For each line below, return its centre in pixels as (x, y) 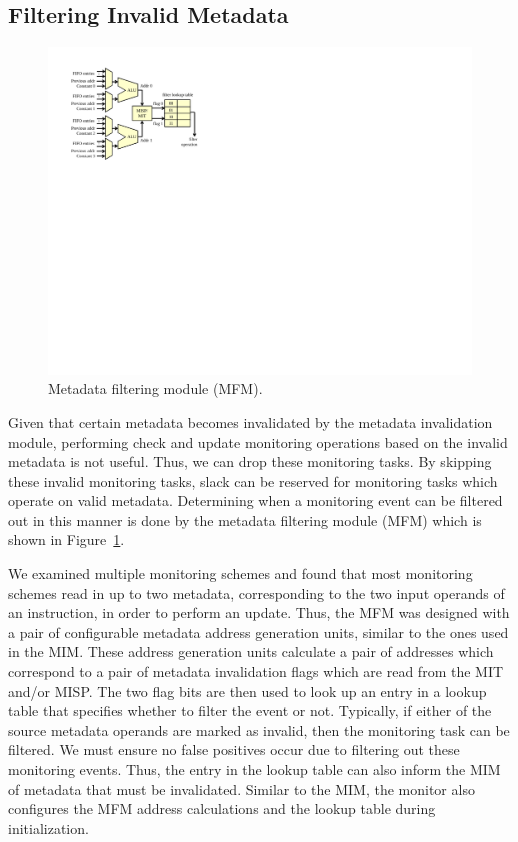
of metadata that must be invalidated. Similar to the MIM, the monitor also (241, 788)
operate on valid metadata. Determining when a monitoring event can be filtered (255, 500)
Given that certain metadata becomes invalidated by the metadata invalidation (250, 421)
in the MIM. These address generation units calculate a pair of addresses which (251, 651)
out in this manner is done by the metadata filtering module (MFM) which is (245, 519)
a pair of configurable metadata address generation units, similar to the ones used (258, 631)
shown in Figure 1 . (66, 539)
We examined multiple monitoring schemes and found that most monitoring (240, 573)
